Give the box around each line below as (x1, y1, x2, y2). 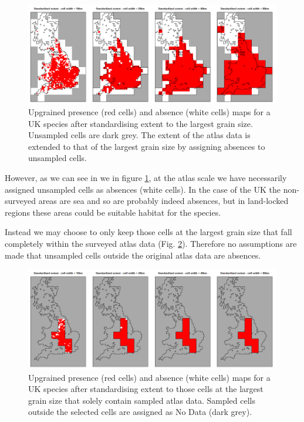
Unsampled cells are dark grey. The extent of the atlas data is (28, 129, 251, 141)
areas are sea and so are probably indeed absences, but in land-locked (38, 195, 289, 207)
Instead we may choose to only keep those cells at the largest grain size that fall (5, 226, 292, 238)
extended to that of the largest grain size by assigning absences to (28, 140, 265, 152)
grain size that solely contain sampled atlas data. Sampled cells (28, 394, 255, 406)
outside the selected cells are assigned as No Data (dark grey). (28, 406, 252, 418)
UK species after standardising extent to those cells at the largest (28, 383, 264, 395)
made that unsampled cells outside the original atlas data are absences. (5, 249, 261, 261)
